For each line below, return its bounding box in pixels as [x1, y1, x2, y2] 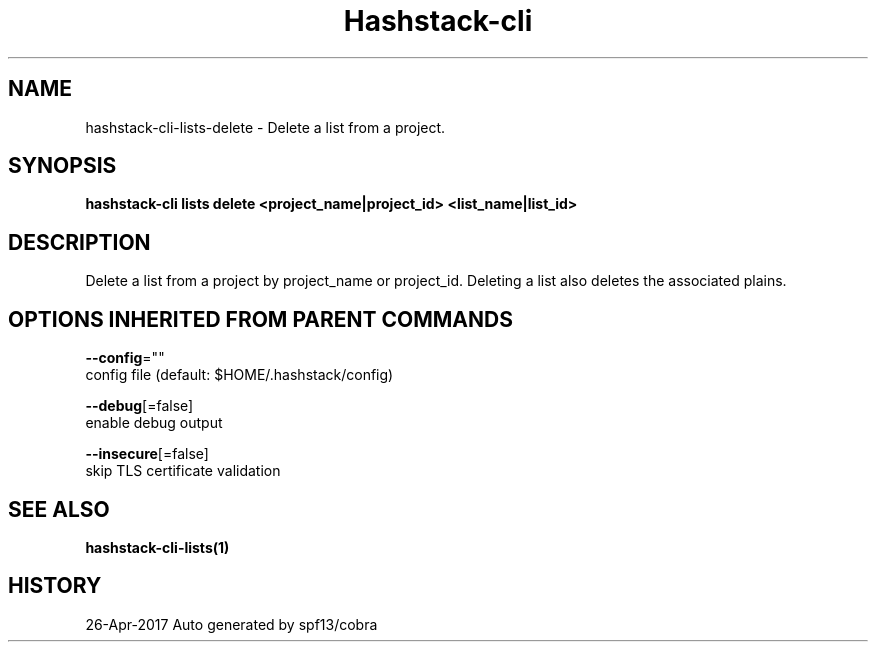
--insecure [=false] [85, 445, 209, 463]
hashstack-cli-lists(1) [85, 538, 230, 556]
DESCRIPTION [8, 229, 151, 255]
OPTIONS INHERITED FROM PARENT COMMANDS [8, 306, 513, 332]
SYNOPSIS [8, 153, 117, 179]
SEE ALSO [8, 496, 110, 522]
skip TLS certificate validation [85, 462, 281, 480]
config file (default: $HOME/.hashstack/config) [85, 366, 394, 384]
